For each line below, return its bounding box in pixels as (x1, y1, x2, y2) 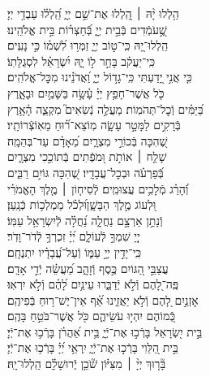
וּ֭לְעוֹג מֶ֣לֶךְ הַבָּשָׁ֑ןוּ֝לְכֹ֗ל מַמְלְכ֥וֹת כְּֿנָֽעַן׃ (7, 196, 156, 213)
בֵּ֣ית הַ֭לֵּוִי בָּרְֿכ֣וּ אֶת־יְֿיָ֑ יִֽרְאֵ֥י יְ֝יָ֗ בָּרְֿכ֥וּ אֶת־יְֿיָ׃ (7, 339, 178, 356)
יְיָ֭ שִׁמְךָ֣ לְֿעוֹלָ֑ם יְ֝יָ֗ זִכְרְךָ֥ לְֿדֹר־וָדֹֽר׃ (7, 227, 140, 245)
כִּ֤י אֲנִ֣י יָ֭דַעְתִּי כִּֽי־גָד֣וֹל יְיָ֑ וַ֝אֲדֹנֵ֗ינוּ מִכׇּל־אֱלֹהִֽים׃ (7, 68, 192, 85)
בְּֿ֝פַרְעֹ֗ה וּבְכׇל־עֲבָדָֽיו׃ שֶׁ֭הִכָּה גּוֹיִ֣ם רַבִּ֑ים (7, 163, 164, 180)
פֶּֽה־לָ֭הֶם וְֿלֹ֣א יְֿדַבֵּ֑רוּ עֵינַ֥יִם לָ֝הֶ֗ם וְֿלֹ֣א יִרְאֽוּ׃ (7, 275, 179, 292)
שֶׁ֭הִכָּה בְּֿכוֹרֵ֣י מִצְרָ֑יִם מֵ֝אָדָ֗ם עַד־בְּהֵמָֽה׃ (7, 132, 168, 149)
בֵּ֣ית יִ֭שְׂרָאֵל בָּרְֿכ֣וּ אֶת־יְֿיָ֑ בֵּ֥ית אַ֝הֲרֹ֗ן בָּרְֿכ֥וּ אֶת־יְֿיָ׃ (7, 323, 203, 340)
